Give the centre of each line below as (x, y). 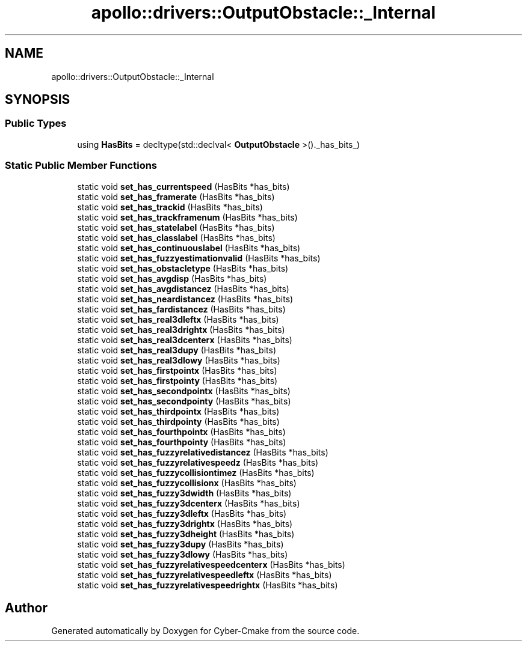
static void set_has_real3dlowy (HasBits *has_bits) (179, 360)
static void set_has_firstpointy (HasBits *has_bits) (177, 380)
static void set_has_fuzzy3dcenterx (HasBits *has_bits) (189, 503)
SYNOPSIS (38, 100)
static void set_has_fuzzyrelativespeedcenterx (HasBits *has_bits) (211, 564)
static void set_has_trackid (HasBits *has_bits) (170, 207)
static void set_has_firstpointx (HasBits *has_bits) (177, 370)
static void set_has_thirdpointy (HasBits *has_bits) (178, 421)
